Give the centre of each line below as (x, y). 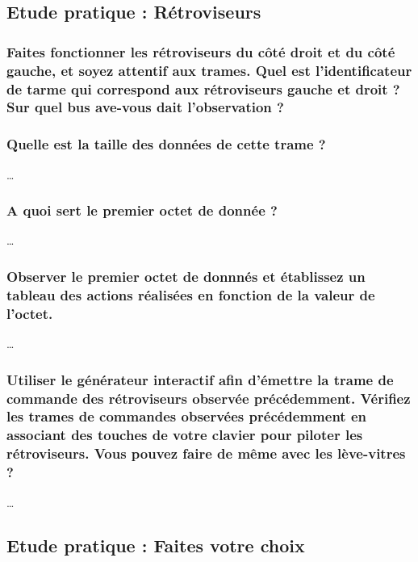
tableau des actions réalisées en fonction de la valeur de (191, 294)
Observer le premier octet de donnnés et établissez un (186, 276)
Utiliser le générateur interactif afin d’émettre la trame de (200, 379)
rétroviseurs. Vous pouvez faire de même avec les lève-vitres (206, 453)
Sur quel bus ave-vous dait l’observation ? (145, 107)
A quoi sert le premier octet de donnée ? (142, 210)
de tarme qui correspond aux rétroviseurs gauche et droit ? (203, 88)
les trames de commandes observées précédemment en (186, 416)
